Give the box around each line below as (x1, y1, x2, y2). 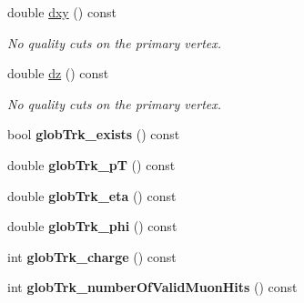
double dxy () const (7, 3, 117, 21)
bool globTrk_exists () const (7, 125, 180, 144)
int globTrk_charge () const (7, 247, 177, 266)
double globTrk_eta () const (7, 186, 177, 205)
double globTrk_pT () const (7, 155, 176, 174)
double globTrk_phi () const (7, 217, 177, 236)
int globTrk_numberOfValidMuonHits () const (7, 278, 298, 297)
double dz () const (7, 64, 109, 83)
